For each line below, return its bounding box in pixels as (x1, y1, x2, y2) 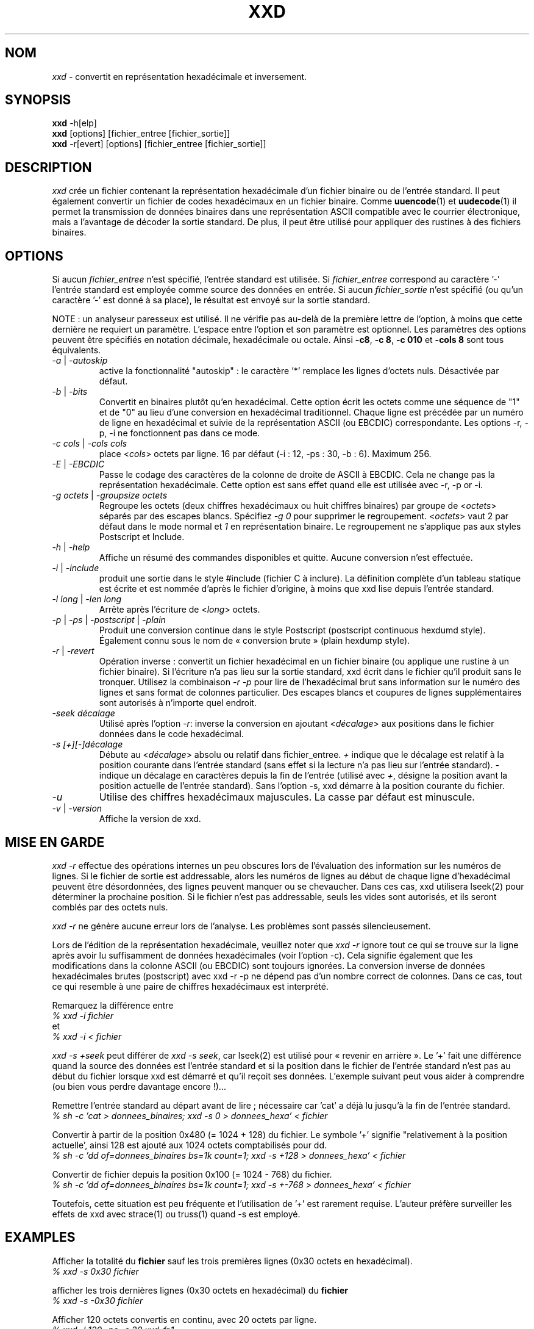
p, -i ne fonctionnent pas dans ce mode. (99, 428, 260, 439)
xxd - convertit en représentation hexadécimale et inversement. (52, 71, 307, 82)
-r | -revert (52, 646, 94, 657)
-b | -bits (52, 386, 88, 397)
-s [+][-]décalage (52, 739, 123, 750)
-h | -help (52, 542, 90, 553)
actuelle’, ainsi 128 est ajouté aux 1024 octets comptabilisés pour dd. (52, 1139, 327, 1150)
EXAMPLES (5, 1230, 76, 1245)
